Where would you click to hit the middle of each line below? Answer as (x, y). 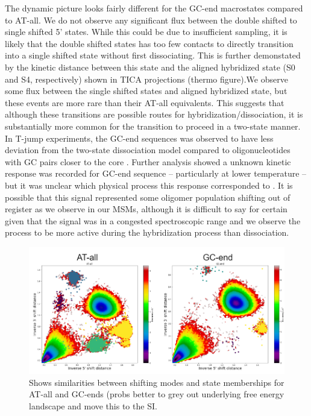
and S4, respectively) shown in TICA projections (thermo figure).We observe (146, 79)
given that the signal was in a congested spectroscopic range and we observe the (153, 220)
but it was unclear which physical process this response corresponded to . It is (149, 185)
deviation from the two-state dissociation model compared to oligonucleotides (148, 150)
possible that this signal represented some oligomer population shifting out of (148, 197)
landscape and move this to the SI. (93, 405)
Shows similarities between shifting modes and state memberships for (157, 382)
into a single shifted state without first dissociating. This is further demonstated (153, 55)
